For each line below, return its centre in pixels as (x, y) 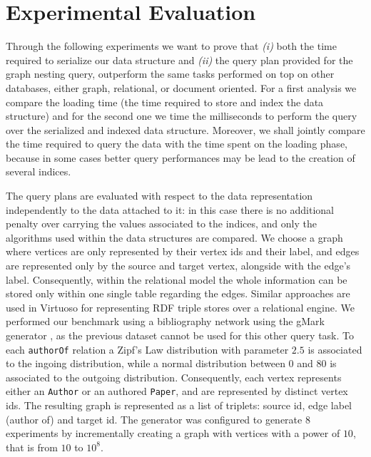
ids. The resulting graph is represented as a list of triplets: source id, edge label (179, 405)
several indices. (39, 171)
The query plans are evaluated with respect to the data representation (159, 196)
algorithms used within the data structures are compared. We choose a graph (174, 237)
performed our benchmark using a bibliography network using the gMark (165, 321)
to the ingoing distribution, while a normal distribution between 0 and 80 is (171, 363)
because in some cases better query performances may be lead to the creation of (181, 157)
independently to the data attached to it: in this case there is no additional (170, 209)
